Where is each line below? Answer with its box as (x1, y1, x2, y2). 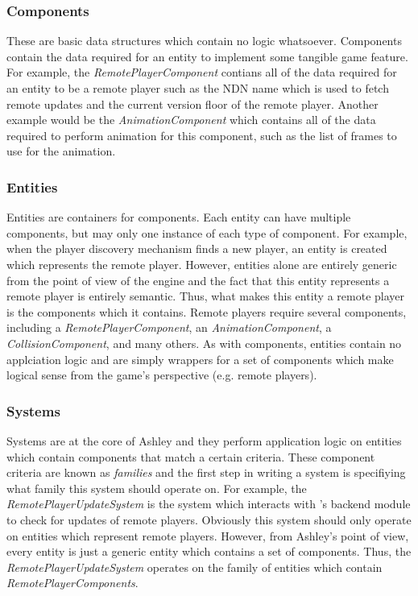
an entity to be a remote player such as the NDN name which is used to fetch (6, 80, 389, 96)
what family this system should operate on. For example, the (6, 479, 307, 496)
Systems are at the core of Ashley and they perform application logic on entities (6, 432, 402, 449)
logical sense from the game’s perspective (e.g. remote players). (6, 366, 317, 383)
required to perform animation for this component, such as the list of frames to (6, 126, 397, 143)
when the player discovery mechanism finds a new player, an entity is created (6, 240, 387, 257)
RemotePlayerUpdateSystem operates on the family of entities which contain (6, 558, 383, 575)
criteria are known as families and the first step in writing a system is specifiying (6, 464, 406, 481)
